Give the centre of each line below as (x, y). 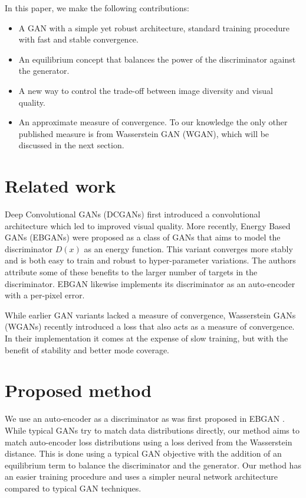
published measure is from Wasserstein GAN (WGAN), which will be (144, 133)
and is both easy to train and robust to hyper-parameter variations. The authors (150, 260)
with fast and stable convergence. (78, 39)
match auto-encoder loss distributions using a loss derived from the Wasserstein (149, 442)
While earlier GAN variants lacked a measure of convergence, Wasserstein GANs (150, 315)
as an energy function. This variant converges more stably (188, 248)
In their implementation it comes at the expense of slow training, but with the (147, 338)
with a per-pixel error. (45, 295)
